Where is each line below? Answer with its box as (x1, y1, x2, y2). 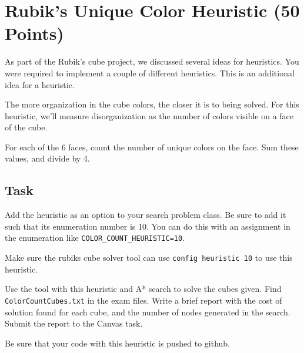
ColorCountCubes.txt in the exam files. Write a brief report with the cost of (5, 294, 282, 306)
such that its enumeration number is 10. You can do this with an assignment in (5, 220, 290, 232)
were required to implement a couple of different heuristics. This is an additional (5, 66, 295, 79)
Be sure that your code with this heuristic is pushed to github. (5, 337, 230, 349)
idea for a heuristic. (5, 78, 75, 90)
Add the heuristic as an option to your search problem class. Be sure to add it (5, 209, 286, 221)
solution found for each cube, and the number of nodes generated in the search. (5, 305, 290, 318)
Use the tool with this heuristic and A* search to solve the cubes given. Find (5, 283, 282, 295)
